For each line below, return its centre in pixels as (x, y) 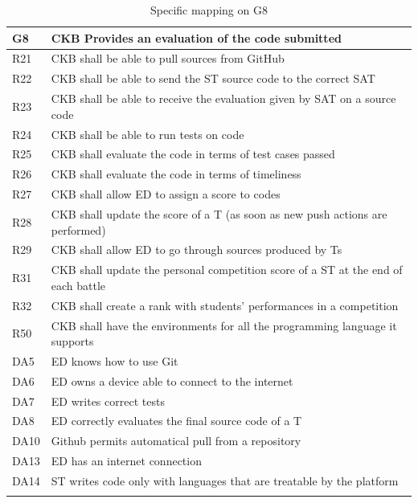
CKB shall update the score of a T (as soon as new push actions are (219, 213)
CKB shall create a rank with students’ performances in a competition (225, 305)
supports (72, 341)
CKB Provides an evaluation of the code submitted (196, 37)
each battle (78, 285)
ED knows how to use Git (115, 360)
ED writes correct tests (108, 401)
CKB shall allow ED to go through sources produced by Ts (197, 249)
